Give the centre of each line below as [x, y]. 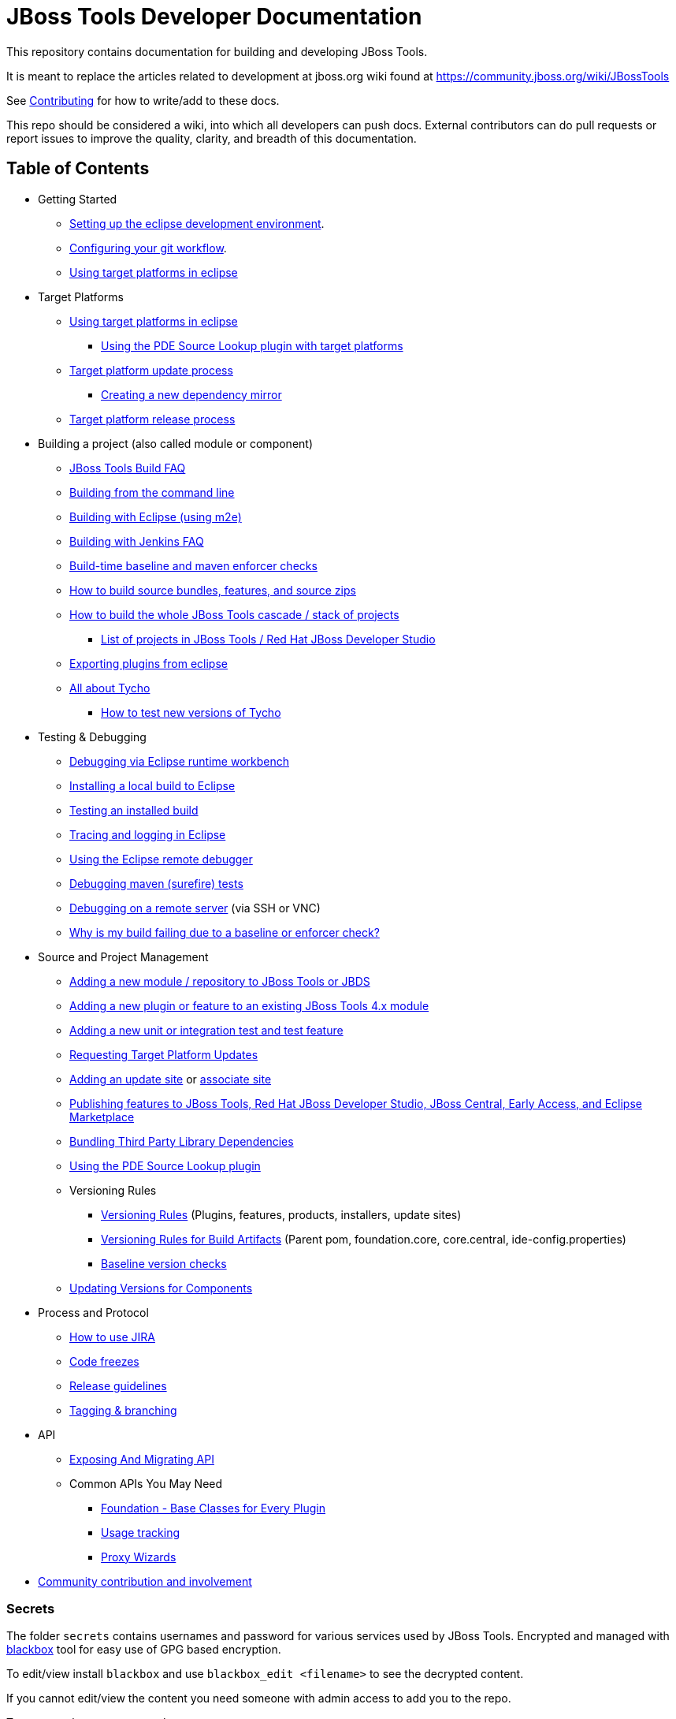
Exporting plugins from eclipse [149, 663]
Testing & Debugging [92, 736]
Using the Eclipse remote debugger [161, 859]
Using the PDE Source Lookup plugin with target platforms [252, 345]
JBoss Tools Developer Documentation [214, 17]
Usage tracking [140, 1532]
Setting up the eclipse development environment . [197, 223]
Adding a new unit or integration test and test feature [206, 1030]
